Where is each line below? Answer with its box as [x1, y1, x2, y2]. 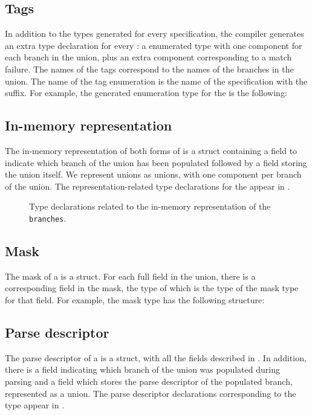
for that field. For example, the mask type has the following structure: [5, 293, 265, 306]
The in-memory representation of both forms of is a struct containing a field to [5, 144, 297, 156]
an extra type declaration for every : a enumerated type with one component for [5, 39, 302, 51]
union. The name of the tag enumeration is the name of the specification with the [5, 74, 308, 87]
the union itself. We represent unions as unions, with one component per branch [5, 168, 302, 181]
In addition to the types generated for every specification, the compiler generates [5, 27, 304, 40]
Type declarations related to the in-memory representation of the [29, 200, 271, 213]
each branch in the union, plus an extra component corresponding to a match [5, 51, 292, 63]
